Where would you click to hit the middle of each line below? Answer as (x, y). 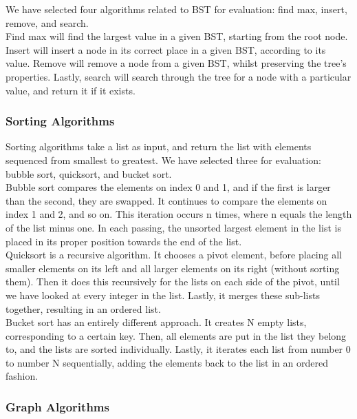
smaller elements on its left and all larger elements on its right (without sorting (173, 268)
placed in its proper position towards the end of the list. (124, 241)
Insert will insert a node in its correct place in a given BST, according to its (166, 49)
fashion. (22, 376)
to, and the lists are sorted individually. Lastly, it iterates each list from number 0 (178, 349)
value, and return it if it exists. (71, 90)
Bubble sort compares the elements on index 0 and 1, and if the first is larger (168, 187)
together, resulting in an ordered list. (83, 308)
